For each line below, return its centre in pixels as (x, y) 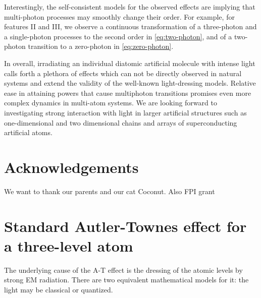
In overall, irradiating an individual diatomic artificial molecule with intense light (130, 63)
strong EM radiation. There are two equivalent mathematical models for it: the (126, 280)
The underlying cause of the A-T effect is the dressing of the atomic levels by (123, 270)
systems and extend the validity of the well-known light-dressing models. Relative (130, 83)
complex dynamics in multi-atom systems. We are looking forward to (111, 103)
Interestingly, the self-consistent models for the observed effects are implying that (130, 7)
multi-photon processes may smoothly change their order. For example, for (119, 16)
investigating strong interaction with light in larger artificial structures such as (125, 112)
